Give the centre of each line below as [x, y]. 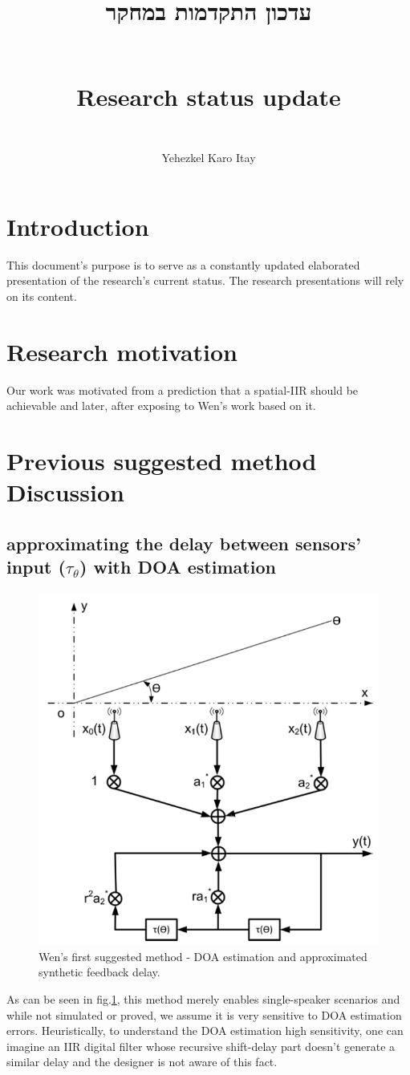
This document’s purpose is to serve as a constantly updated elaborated [183, 264]
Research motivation [122, 351]
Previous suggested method [162, 461]
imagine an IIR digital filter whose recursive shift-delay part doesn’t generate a [201, 1046]
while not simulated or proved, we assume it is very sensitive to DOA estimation [204, 1014]
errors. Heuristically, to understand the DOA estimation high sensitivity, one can [205, 1030]
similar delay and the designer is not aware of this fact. [142, 1062]
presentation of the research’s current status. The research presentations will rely [205, 280]
